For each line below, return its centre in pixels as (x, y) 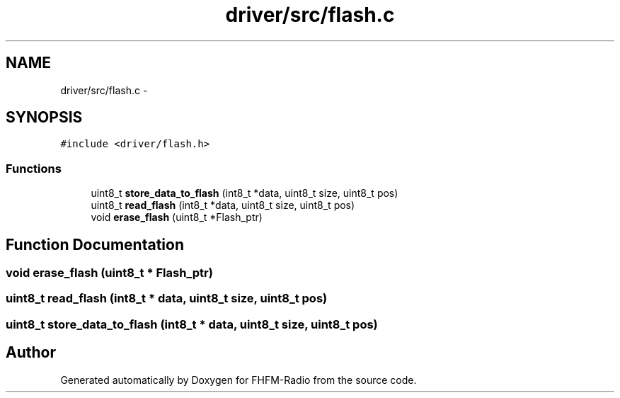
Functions (34, 168)
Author (31, 353)
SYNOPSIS (44, 118)
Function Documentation (95, 244)
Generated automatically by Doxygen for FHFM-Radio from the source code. (239, 380)
